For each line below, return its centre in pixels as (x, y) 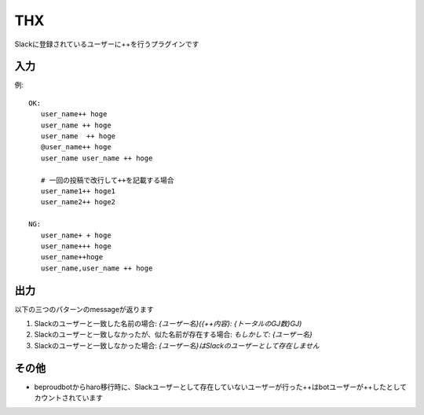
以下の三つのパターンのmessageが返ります (84, 309)
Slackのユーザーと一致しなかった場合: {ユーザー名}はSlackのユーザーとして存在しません (177, 345)
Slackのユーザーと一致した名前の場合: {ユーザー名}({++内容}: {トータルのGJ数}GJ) (168, 323)
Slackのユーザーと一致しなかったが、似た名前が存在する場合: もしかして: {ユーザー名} (174, 335)
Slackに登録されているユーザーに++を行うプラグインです (107, 44)
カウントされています (69, 398)
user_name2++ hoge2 (78, 202)
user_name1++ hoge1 (78, 191)
